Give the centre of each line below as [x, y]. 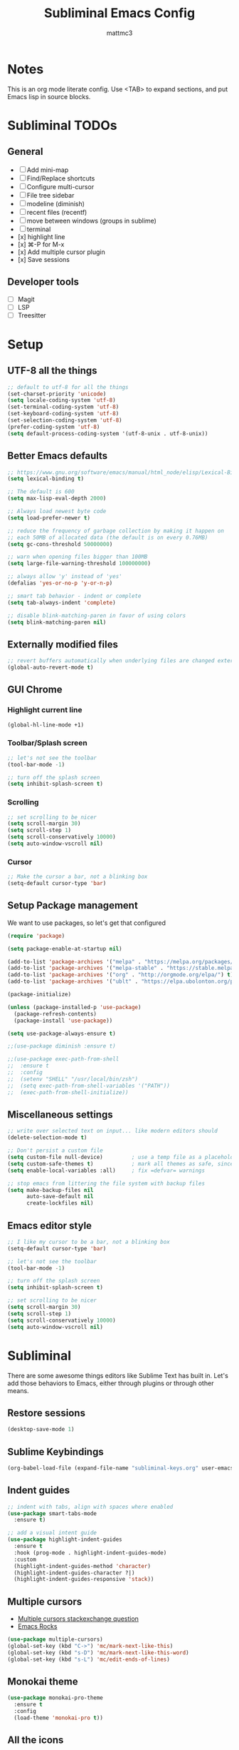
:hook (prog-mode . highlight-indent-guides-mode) [90, 1553]
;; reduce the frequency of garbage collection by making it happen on [116, 531]
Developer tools [43, 282]
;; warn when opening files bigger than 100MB [78, 557]
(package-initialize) [39, 995]
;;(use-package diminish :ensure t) [62, 1046]
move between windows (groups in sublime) [91, 221]
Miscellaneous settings [60, 1114]
